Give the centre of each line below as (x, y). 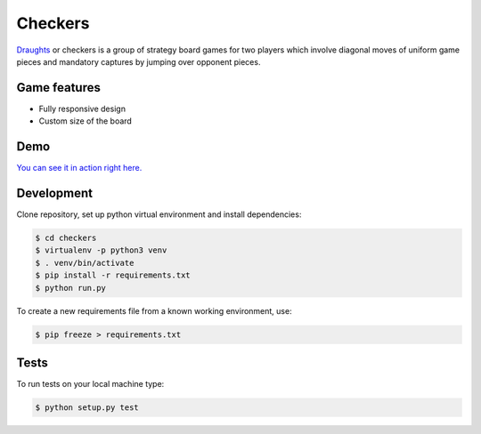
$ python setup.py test (87, 408)
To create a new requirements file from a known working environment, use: (155, 310)
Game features (59, 88)
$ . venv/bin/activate (85, 263)
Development (55, 193)
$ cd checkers (66, 238)
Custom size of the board (86, 121)
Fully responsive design (82, 108)
